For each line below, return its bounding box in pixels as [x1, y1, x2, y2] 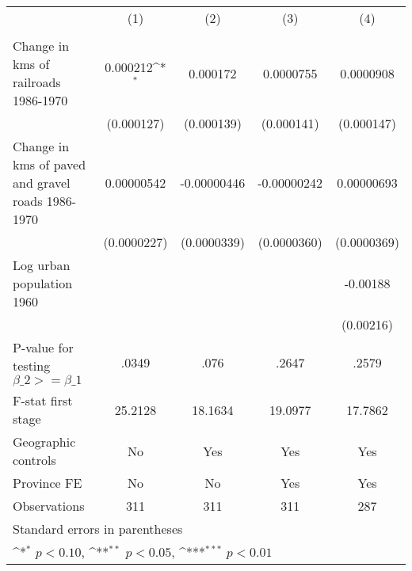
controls [13, 451, 56, 469]
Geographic [13, 432, 76, 451]
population [13, 274, 73, 292]
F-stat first [13, 391, 73, 409]
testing [13, 356, 51, 375]
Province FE [13, 474, 82, 492]
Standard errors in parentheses [13, 520, 183, 538]
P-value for [13, 338, 74, 356]
